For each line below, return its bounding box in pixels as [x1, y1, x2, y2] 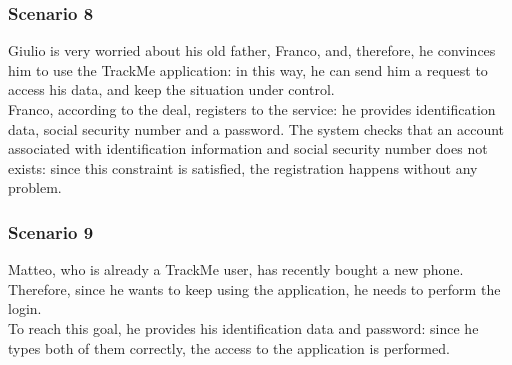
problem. [8, 177, 62, 198]
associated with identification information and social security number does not [8, 138, 488, 159]
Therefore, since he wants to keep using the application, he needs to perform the [8, 278, 501, 299]
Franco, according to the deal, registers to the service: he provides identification [8, 99, 496, 119]
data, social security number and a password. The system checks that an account [8, 118, 505, 139]
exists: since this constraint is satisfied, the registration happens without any [8, 157, 478, 178]
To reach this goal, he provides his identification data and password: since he [8, 317, 479, 338]
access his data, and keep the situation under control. [8, 79, 335, 100]
